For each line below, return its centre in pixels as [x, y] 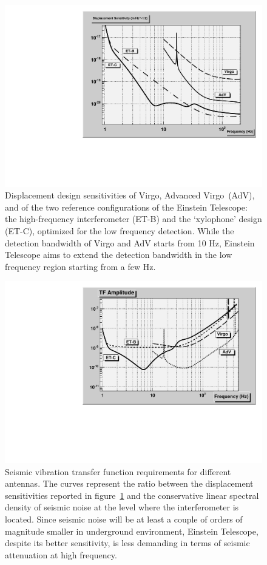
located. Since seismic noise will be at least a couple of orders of [124, 519]
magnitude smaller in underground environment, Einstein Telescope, [132, 531]
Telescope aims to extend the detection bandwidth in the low [119, 255]
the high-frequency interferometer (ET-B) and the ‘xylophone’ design [133, 219]
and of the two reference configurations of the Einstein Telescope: [126, 207]
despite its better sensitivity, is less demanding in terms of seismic [127, 543]
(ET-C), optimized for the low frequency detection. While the [120, 231]
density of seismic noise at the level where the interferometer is [122, 507]
